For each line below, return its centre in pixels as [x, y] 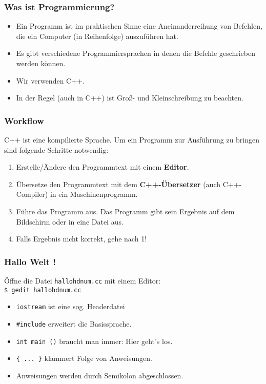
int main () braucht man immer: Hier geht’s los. [94, 341]
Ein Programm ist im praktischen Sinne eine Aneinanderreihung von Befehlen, [139, 26]
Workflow [24, 120]
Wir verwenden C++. [50, 80]
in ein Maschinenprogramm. [94, 194]
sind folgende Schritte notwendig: [56, 149]
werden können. [41, 63]
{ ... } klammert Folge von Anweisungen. [84, 358]
